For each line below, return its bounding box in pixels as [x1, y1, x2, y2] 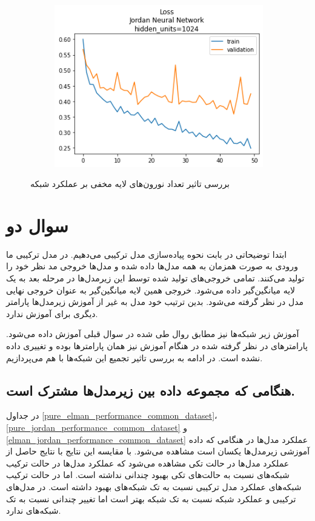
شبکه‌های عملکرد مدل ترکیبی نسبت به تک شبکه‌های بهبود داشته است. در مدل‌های [6, 480, 302, 493]
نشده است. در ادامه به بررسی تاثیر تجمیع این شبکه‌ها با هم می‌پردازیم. [6, 351, 263, 364]
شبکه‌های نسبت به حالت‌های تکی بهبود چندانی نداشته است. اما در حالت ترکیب [6, 468, 290, 481]
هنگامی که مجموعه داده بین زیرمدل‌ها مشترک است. [6, 381, 296, 399]
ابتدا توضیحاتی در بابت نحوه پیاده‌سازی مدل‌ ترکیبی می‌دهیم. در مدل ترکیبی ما [6, 247, 287, 260]
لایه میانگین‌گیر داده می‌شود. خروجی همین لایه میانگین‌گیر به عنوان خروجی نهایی [6, 283, 296, 296]
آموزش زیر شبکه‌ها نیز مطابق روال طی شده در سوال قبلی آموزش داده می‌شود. [6, 327, 299, 340]
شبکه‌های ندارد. [6, 504, 61, 517]
